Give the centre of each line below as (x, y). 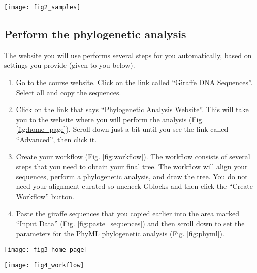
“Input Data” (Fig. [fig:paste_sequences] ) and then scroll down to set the (130, 223)
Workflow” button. (45, 196)
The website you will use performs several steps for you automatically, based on (128, 55)
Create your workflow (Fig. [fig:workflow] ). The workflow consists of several (133, 156)
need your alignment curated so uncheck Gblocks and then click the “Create (135, 186)
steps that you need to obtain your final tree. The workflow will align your (132, 166)
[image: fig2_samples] (42, 7)
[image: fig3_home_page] (46, 250)
